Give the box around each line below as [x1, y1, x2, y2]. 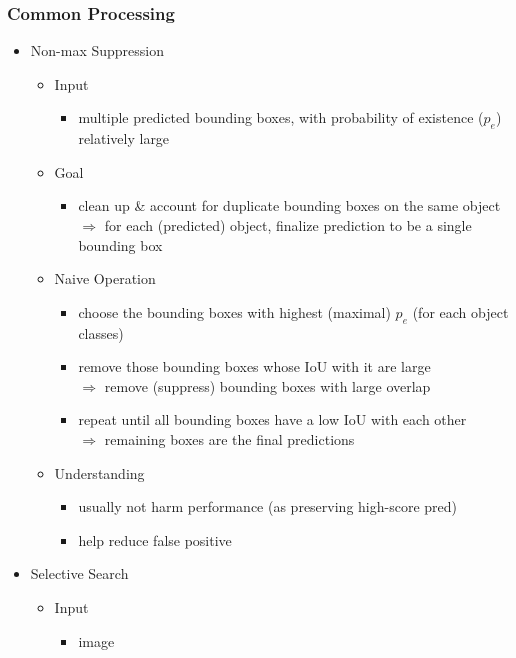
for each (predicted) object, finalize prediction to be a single [104, 214, 472, 235]
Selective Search [30, 563, 129, 584]
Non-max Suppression [30, 40, 165, 61]
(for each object [412, 301, 509, 322]
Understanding [54, 462, 145, 483]
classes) [78, 322, 124, 343]
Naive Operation [54, 268, 156, 289]
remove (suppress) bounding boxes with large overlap [104, 375, 431, 396]
